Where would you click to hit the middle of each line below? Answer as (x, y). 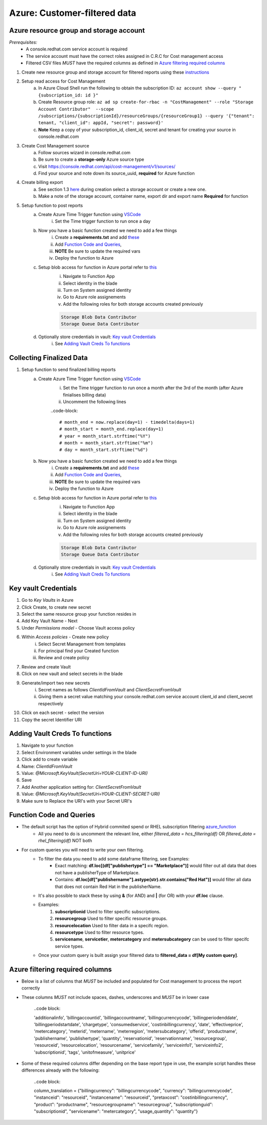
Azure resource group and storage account (77, 30)
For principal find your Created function (78, 651)
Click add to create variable (49, 760)
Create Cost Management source (55, 145)
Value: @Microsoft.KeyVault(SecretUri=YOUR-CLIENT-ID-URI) (85, 773)
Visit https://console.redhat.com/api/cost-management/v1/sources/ (107, 166)
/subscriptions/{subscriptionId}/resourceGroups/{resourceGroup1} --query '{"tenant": (146, 116)
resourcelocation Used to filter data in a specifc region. (112, 925)
